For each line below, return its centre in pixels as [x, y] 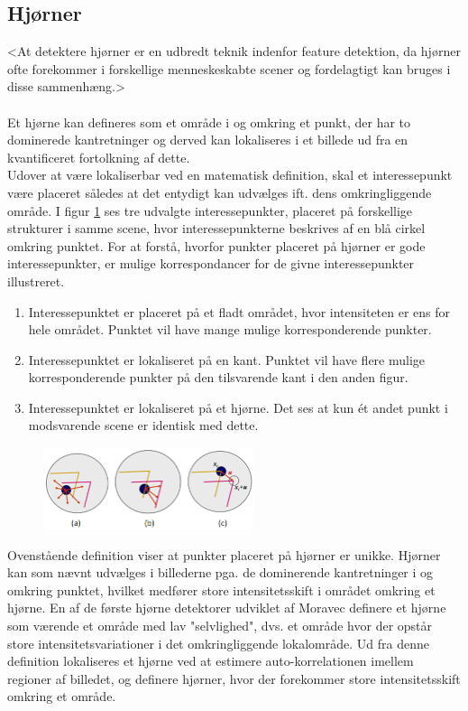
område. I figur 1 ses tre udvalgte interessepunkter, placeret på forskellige [210, 210]
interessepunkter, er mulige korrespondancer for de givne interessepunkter [211, 263]
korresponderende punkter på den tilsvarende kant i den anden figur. [218, 377]
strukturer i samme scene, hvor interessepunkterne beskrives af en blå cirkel [216, 228]
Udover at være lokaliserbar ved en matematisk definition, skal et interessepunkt [230, 175]
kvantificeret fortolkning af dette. [99, 157]
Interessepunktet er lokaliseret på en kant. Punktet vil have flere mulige [227, 359]
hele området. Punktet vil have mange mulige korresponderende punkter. [230, 329]
